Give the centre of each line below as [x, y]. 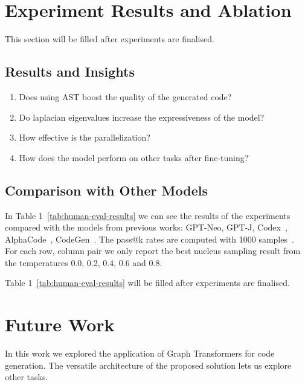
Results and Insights [70, 72]
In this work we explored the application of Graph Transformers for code [140, 353]
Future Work [60, 324]
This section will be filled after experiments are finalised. [110, 39]
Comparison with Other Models [106, 190]
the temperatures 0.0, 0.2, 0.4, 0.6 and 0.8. [84, 262]
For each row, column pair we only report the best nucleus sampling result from [153, 251]
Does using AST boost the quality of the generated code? [125, 96]
